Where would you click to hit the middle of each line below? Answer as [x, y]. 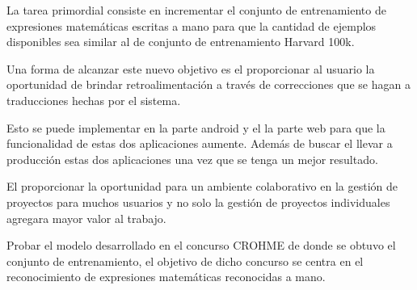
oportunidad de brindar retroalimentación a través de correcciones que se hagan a [208, 84]
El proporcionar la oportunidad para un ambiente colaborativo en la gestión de [202, 186]
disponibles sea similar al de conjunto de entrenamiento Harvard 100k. [181, 42]
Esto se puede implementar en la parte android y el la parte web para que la [196, 127]
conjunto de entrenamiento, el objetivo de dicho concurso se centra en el [185, 261]
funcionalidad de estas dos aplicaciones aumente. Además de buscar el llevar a [200, 143]
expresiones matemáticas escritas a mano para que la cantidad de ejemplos [192, 25]
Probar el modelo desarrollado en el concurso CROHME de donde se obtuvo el [201, 245]
